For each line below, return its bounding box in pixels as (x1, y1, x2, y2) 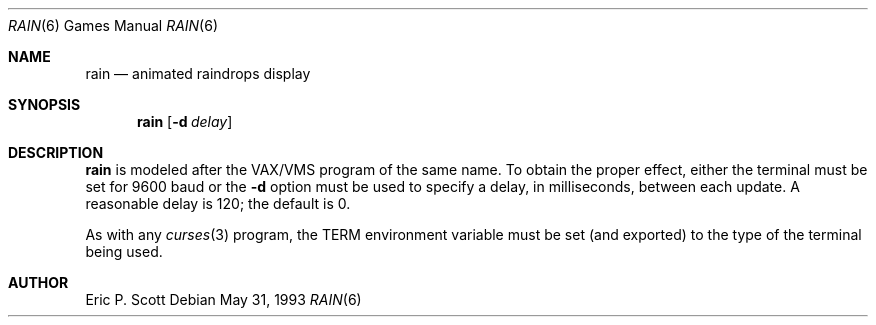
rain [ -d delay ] (137, 113, 233, 130)
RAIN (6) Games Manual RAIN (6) (8, 17, 219, 34)
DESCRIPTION (8, 144, 104, 161)
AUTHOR (8, 274, 69, 291)
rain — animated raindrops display (85, 65, 311, 82)
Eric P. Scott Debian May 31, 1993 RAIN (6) (85, 291, 362, 308)
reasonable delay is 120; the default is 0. (85, 195, 351, 212)
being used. (85, 243, 163, 260)
